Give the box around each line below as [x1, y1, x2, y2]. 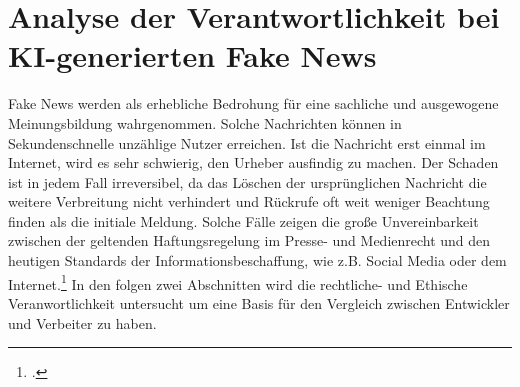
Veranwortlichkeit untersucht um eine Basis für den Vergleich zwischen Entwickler [8, 292, 510, 313]
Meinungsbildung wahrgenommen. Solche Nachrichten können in [8, 112, 402, 133]
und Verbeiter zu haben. [8, 312, 157, 333]
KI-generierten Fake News [8, 35, 377, 76]
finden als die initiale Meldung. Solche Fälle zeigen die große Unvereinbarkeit [8, 210, 479, 231]
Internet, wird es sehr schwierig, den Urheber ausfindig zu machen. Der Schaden [8, 152, 499, 173]
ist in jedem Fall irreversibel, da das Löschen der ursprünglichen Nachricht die [8, 171, 487, 192]
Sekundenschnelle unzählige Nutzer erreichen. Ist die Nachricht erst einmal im [8, 132, 486, 153]
